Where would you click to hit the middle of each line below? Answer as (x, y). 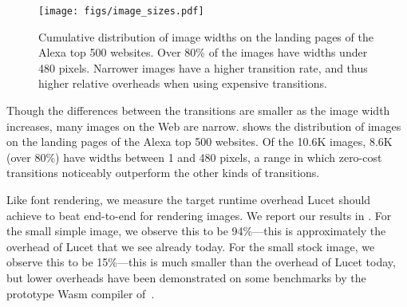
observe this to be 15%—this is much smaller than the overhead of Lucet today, (201, 262)
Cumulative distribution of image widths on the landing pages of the (206, 36)
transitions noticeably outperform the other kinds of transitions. (163, 173)
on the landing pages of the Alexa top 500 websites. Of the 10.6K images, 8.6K (200, 142)
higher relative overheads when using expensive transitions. (183, 83)
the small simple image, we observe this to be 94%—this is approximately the (196, 231)
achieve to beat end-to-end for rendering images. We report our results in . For (199, 215)
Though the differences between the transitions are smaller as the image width (198, 110)
